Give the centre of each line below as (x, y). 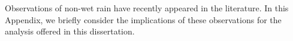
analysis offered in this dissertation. (70, 31)
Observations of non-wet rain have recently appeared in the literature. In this (147, 8)
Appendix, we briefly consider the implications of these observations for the (143, 19)
